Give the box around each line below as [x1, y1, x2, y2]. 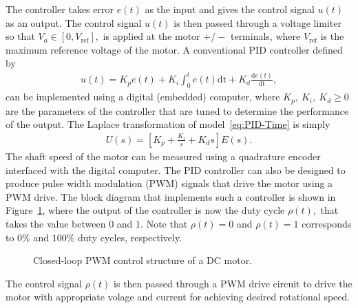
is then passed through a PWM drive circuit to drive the [114, 276, 352, 290]
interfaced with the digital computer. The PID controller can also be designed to [6, 162, 346, 177]
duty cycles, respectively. [78, 230, 182, 244]
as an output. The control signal [6, 15, 142, 30]
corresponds [302, 216, 352, 230]
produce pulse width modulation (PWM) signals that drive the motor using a [6, 176, 333, 190]
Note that [146, 216, 188, 230]
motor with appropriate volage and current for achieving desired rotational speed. [6, 289, 350, 304]
